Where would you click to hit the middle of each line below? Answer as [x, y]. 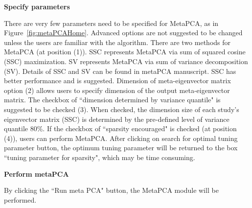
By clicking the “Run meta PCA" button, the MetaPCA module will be [111, 190]
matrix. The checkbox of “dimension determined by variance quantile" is [112, 100]
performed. [20, 199]
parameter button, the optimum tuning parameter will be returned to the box [121, 148]
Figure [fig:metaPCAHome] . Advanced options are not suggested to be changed [123, 33]
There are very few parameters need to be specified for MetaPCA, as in [111, 23]
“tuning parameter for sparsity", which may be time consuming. [100, 157]
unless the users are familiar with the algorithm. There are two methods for [117, 42]
